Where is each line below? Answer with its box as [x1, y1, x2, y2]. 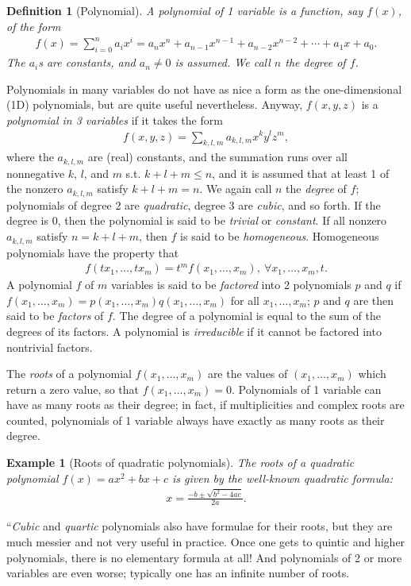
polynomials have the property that [6, 244, 179, 260]
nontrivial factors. [6, 338, 93, 355]
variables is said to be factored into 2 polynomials [110, 276, 351, 293]
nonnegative [6, 164, 65, 181]
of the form [6, 17, 61, 34]
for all [230, 291, 260, 308]
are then [353, 291, 394, 308]
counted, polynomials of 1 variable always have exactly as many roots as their [6, 411, 385, 428]
